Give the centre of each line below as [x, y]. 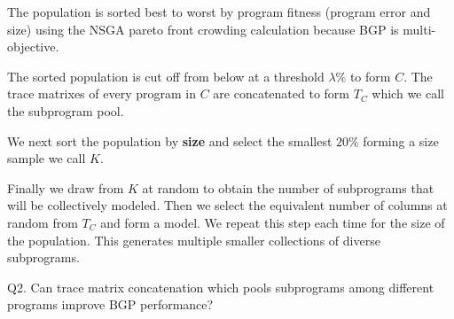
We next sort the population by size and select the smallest [170, 140]
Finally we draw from [66, 187]
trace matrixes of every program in [102, 93]
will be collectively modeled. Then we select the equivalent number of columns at [227, 205]
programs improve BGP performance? [110, 304]
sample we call [47, 158]
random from [43, 222]
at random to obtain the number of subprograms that [288, 187]
